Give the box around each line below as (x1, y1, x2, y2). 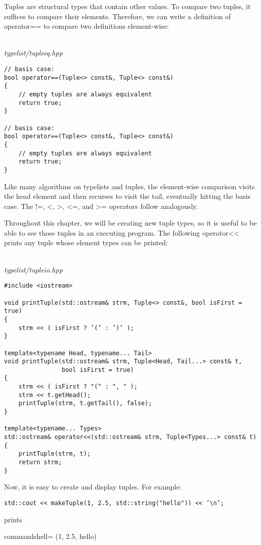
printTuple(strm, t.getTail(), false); (18, 400, 152, 407)
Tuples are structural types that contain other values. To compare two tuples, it (4, 1, 251, 11)
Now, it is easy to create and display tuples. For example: (4, 481, 182, 492)
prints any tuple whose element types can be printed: (4, 237, 168, 248)
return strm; (18, 459, 62, 466)
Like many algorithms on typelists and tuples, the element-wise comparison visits (4, 181, 255, 191)
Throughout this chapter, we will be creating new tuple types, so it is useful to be (4, 217, 257, 228)
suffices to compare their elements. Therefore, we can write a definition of (4, 11, 231, 21)
